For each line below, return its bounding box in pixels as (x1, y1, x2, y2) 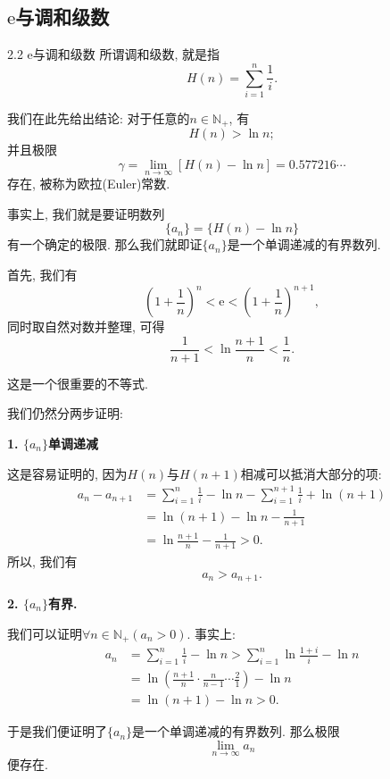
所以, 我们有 (7, 551, 78, 570)
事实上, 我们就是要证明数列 (7, 204, 165, 222)
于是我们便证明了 (7, 722, 107, 741)
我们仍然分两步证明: (7, 404, 123, 423)
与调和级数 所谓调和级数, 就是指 (32, 45, 220, 63)
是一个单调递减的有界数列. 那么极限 (132, 722, 340, 741)
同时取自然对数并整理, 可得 (7, 317, 165, 336)
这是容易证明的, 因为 (7, 464, 128, 482)
